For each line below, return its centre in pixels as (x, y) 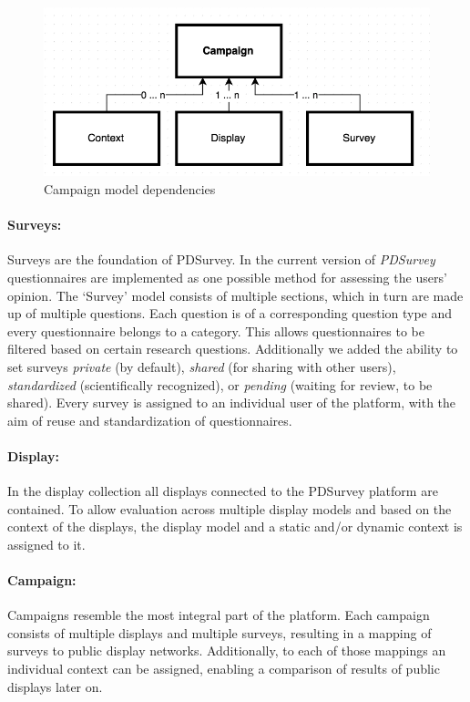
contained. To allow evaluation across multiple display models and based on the (230, 508)
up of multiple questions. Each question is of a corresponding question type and (230, 313)
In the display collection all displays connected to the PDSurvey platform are (223, 491)
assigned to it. (46, 544)
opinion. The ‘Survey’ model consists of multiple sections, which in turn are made (235, 295)
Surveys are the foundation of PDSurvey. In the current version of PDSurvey (221, 259)
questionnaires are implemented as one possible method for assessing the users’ (227, 277)
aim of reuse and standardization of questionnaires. (150, 420)
